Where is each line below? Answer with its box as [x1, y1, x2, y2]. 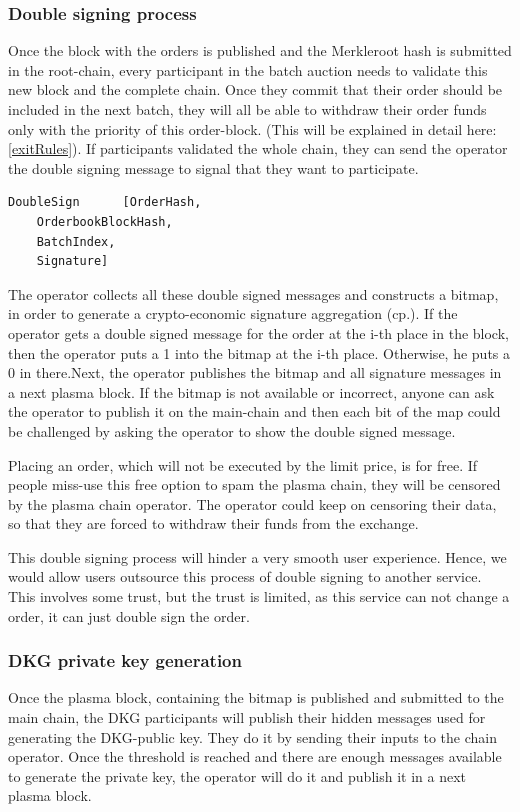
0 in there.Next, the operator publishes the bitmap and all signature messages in [8, 362, 502, 383]
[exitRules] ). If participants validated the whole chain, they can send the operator [8, 138, 508, 159]
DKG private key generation [8, 648, 242, 673]
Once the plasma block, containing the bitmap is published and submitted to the [8, 687, 504, 708]
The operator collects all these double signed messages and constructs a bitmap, [8, 283, 499, 304]
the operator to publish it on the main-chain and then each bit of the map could [8, 401, 501, 422]
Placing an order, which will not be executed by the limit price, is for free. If [8, 454, 478, 475]
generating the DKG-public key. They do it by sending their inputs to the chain [8, 726, 498, 747]
